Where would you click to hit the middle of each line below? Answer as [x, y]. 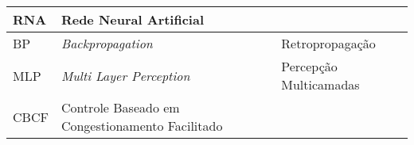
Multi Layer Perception [125, 75]
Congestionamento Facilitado [142, 126]
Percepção [309, 66]
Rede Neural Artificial [133, 19]
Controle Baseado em [120, 107]
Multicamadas [320, 84]
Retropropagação [328, 43]
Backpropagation [107, 43]
